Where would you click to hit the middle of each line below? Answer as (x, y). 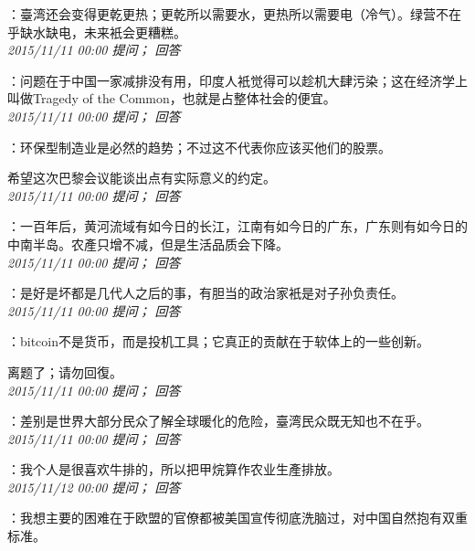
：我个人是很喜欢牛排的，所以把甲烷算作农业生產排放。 (174, 469)
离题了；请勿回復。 (65, 371)
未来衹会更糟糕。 (135, 32)
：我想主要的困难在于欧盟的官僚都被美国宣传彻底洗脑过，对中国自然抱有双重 (237, 518)
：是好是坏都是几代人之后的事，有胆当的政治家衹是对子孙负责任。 (206, 293)
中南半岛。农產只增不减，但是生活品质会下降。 (148, 244)
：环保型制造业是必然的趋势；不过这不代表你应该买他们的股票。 (199, 147)
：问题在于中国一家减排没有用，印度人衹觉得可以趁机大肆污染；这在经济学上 (237, 80)
